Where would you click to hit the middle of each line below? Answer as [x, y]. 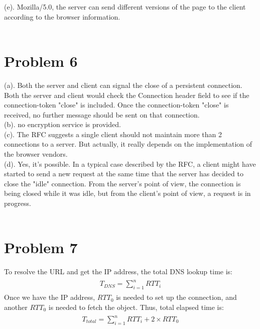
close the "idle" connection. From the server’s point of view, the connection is [122, 183]
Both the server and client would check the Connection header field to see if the [127, 95]
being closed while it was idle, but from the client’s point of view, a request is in [127, 193]
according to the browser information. [62, 16]
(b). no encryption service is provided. [62, 124]
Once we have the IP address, [50, 297]
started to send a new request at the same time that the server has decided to [124, 174]
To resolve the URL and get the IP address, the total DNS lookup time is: [118, 271]
